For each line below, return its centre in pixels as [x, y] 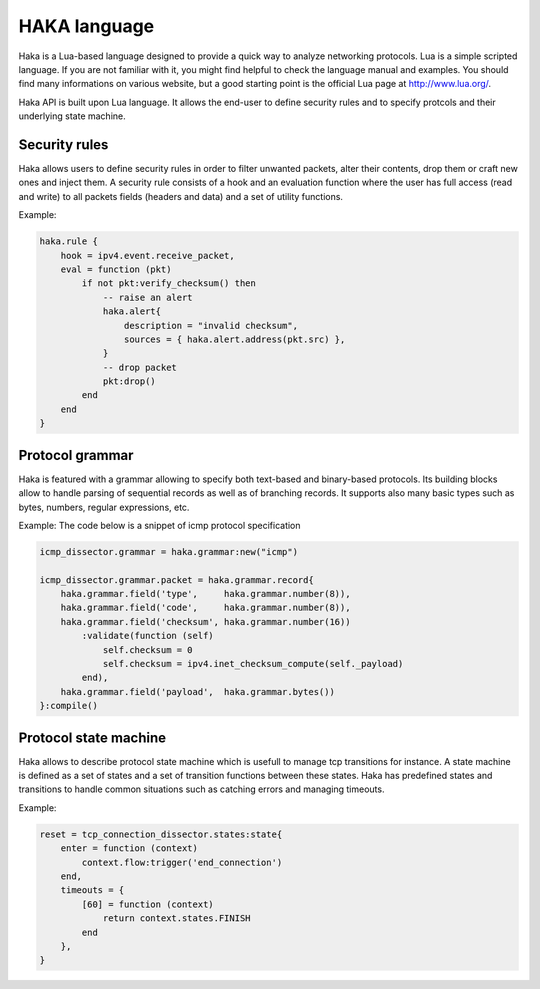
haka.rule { [69, 241]
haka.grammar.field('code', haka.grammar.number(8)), [205, 608]
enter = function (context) [129, 848]
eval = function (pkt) [116, 269]
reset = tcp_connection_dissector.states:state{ [161, 834]
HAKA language [86, 26]
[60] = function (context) [147, 904]
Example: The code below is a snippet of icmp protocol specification [159, 525]
